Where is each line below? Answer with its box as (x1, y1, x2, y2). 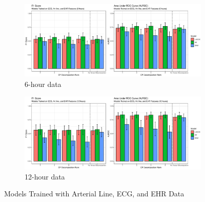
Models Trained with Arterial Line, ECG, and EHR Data (4, 188, 184, 199)
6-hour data (25, 79, 61, 89)
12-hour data (25, 171, 65, 182)
